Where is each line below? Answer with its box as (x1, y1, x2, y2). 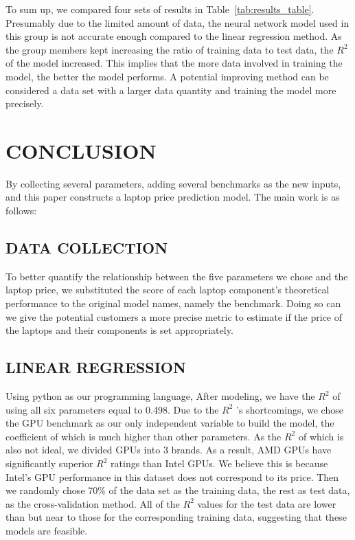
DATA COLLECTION (5, 237, 168, 258)
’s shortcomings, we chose (236, 402, 343, 416)
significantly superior (5, 456, 93, 470)
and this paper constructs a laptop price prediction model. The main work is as (5, 190, 340, 204)
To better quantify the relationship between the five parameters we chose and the (5, 269, 348, 283)
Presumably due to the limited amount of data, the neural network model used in (5, 15, 350, 30)
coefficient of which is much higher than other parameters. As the (5, 429, 282, 443)
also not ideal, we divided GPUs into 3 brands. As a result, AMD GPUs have (5, 442, 332, 457)
